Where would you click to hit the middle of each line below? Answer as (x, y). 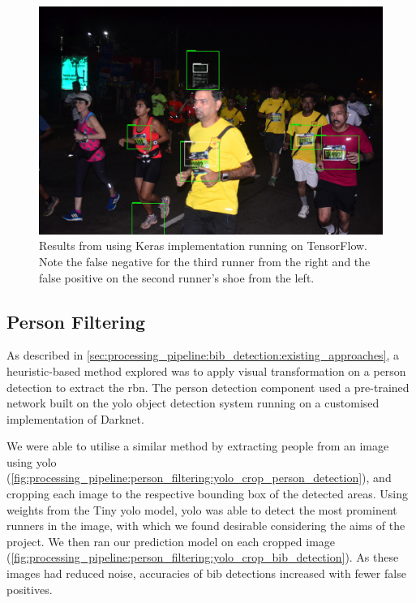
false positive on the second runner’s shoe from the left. (177, 277)
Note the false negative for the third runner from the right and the (205, 261)
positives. (30, 589)
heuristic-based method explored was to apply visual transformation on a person (206, 370)
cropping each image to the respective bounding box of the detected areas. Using (207, 494)
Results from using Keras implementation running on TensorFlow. (204, 246)
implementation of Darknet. (75, 418)
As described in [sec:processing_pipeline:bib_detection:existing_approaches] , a (203, 355)
